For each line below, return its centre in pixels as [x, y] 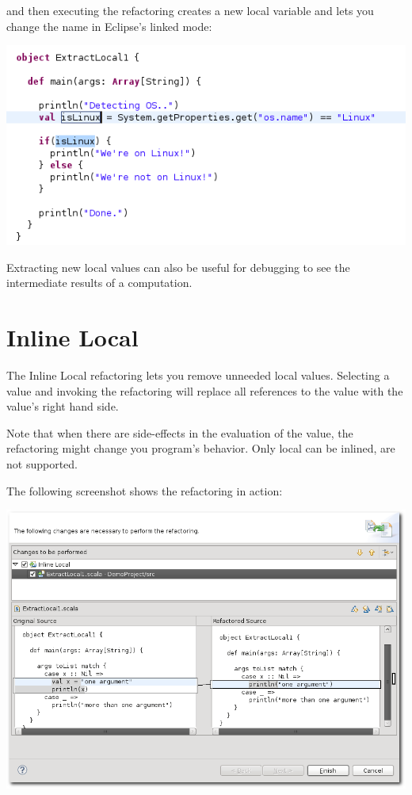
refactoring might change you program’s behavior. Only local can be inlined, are [201, 448]
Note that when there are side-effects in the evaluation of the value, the [180, 432]
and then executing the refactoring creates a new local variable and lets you [190, 10]
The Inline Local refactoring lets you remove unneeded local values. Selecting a [198, 375]
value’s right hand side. [63, 406]
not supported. [42, 464]
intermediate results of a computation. [99, 283]
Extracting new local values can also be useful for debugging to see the [178, 267]
